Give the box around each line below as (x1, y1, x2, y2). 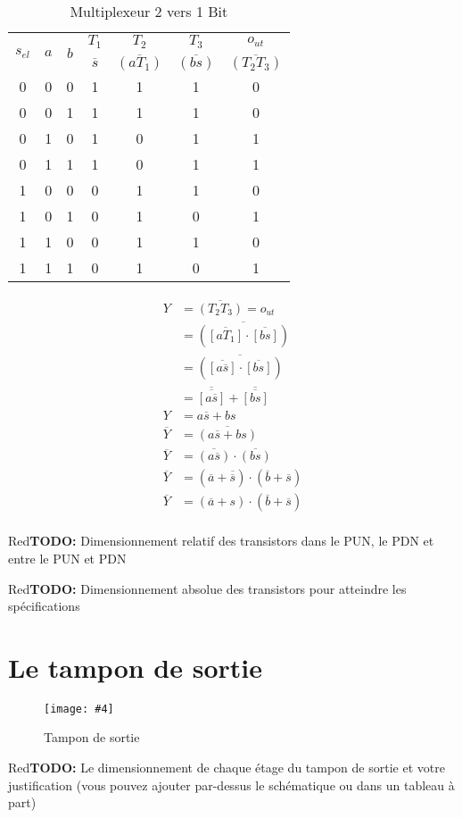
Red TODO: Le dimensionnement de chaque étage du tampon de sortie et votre (8, 758, 445, 777)
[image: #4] (44, 702, 114, 715)
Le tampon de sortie (8, 648, 263, 685)
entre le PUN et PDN (8, 548, 127, 567)
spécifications (8, 597, 80, 615)
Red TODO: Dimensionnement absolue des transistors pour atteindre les (8, 579, 407, 597)
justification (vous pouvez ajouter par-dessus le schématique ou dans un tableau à (8, 775, 455, 794)
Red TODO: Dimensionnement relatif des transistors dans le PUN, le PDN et (8, 531, 434, 550)
